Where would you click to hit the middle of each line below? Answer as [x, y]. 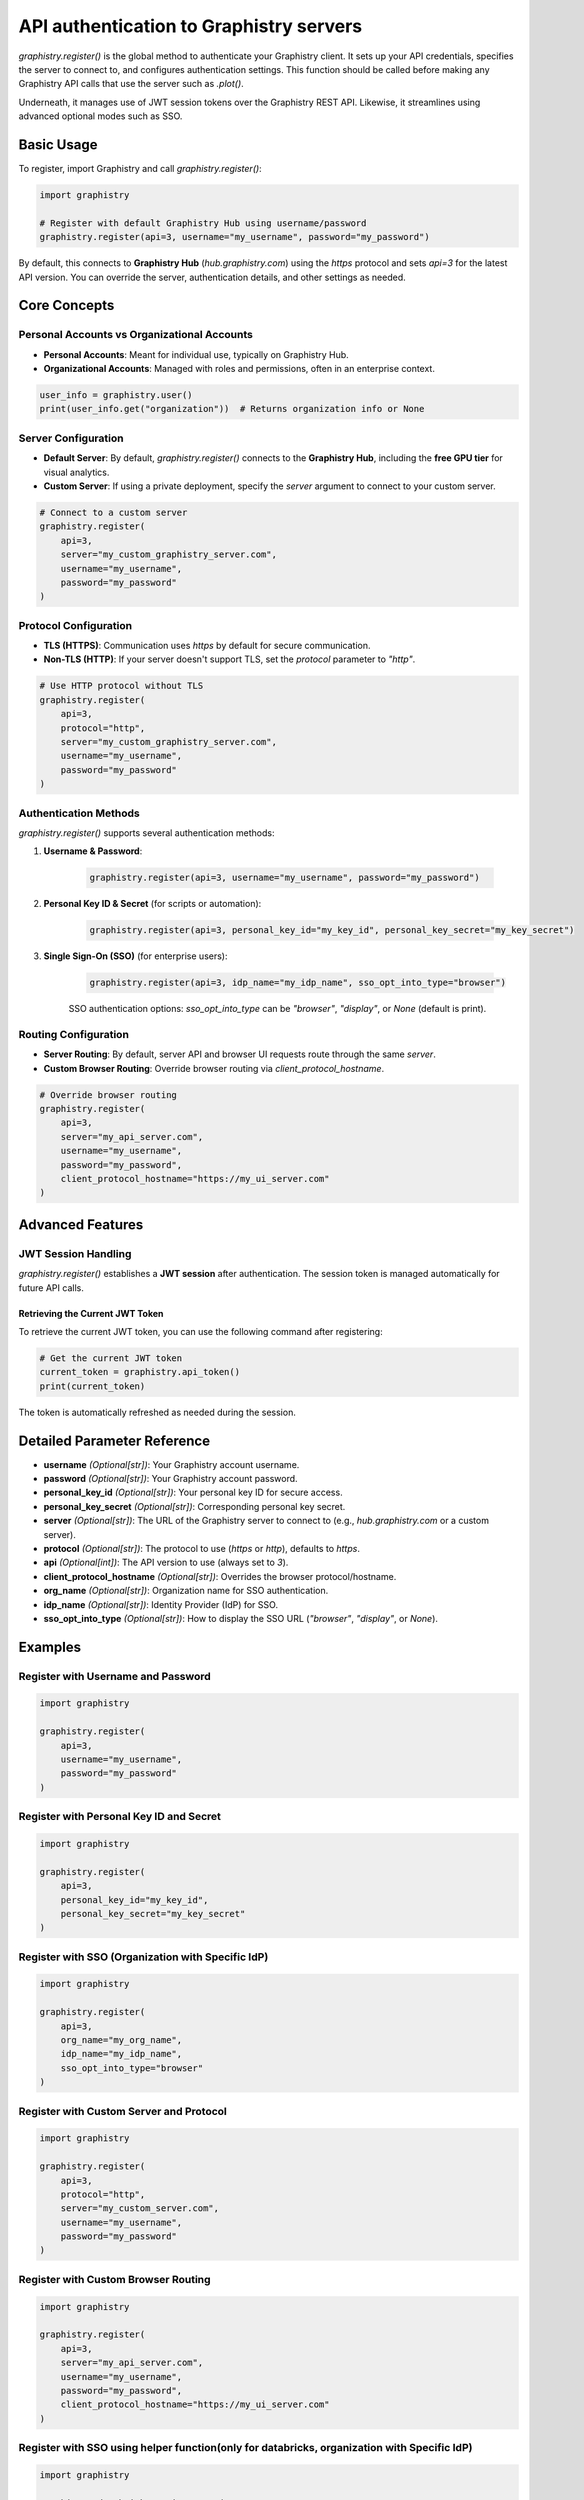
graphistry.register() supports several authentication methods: [146, 832]
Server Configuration [71, 438]
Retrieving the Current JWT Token [91, 1313]
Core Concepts [66, 305]
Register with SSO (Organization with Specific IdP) [143, 1957]
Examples [50, 1646]
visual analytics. [76, 472]
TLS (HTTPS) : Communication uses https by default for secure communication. [207, 646]
